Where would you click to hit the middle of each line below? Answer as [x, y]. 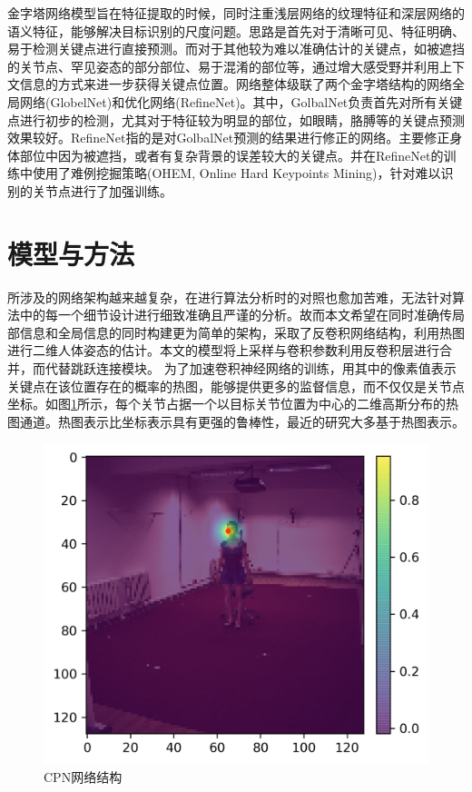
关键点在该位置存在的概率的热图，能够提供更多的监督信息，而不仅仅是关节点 [236, 386]
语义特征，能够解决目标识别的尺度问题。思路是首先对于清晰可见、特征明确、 [236, 30]
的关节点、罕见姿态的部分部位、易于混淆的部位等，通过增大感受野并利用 [223, 66]
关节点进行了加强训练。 [102, 190]
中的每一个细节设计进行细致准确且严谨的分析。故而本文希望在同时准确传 [236, 315]
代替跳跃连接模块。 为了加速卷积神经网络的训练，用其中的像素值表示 [251, 368]
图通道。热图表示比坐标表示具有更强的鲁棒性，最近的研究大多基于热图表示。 [236, 421]
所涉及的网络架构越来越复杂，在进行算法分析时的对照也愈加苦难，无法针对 [230, 297]
